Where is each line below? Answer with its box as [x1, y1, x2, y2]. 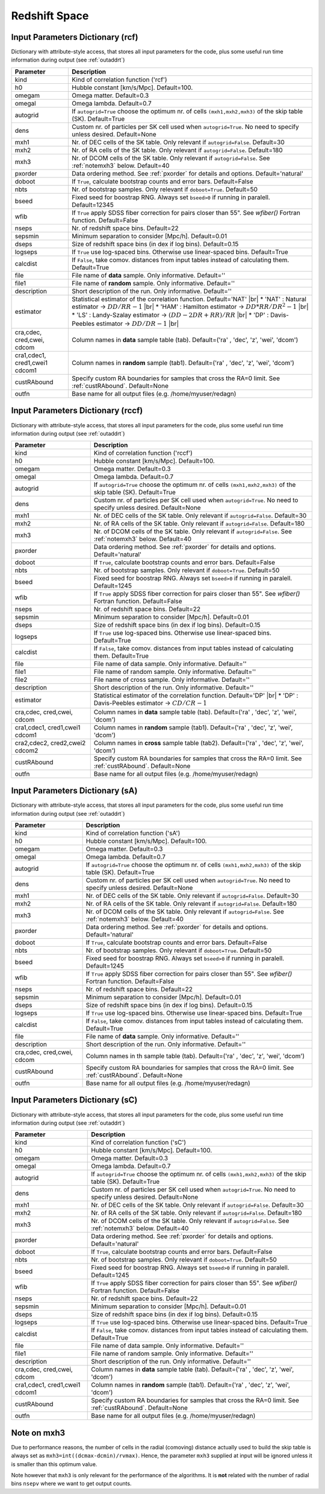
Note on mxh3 [11, 1428, 66, 1438]
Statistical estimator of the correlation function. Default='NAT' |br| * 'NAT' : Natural [72, 294, 307, 303]
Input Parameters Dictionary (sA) [11, 786, 138, 796]
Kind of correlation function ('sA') [85, 829, 181, 837]
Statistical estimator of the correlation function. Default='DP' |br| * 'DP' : [93, 691, 299, 700]
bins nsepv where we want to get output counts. [11, 1480, 132, 1487]
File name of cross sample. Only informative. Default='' [93, 676, 250, 684]
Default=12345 [72, 200, 114, 209]
